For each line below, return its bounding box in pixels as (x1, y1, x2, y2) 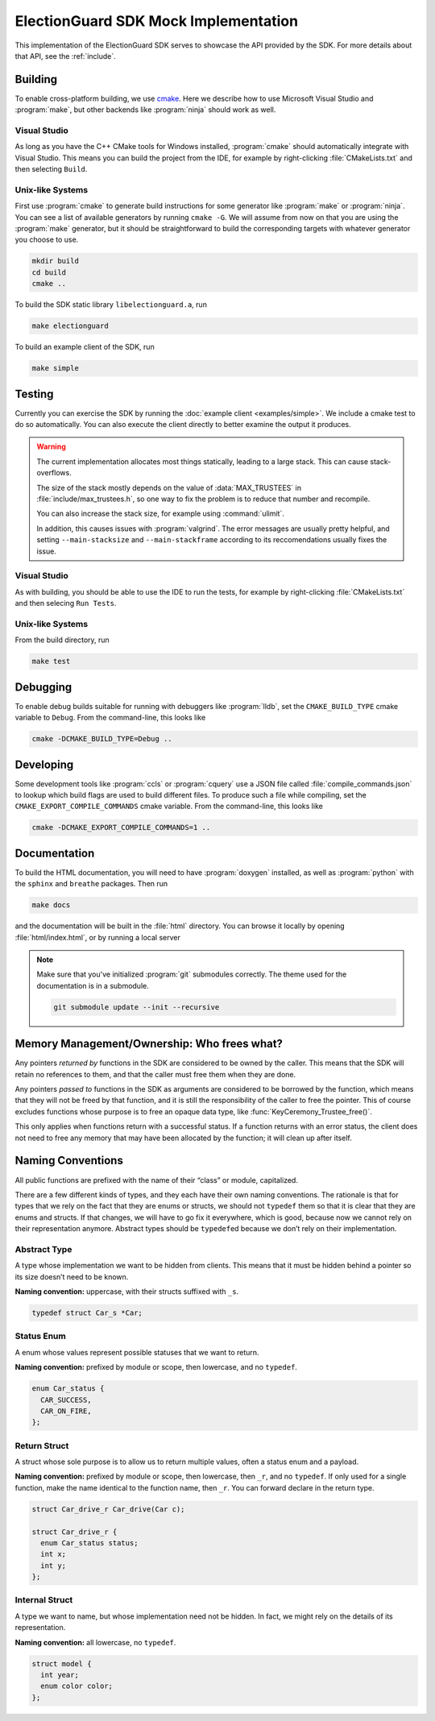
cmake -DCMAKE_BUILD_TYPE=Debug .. (31, 734, 172, 744)
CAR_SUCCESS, (40, 1395, 92, 1404)
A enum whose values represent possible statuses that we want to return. (14, 1347, 259, 1357)
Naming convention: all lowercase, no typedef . (14, 1637, 176, 1647)
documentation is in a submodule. (36, 981, 149, 990)
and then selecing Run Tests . (14, 599, 117, 608)
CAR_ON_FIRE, (40, 1406, 92, 1416)
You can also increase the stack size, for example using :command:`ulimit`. (36, 508, 285, 519)
